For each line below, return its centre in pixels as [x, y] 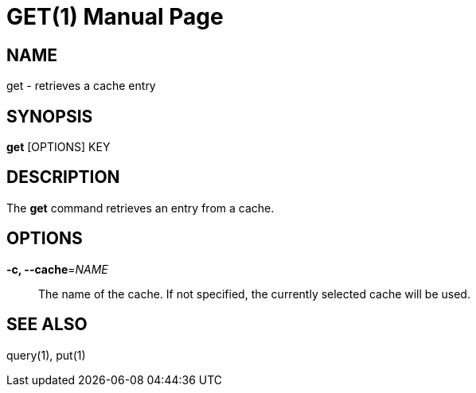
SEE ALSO [47, 325]
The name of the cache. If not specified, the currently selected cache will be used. [254, 294]
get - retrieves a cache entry [81, 86]
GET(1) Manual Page [115, 17]
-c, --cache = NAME [57, 269]
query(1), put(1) [46, 355]
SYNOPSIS [50, 116]
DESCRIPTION [63, 177]
